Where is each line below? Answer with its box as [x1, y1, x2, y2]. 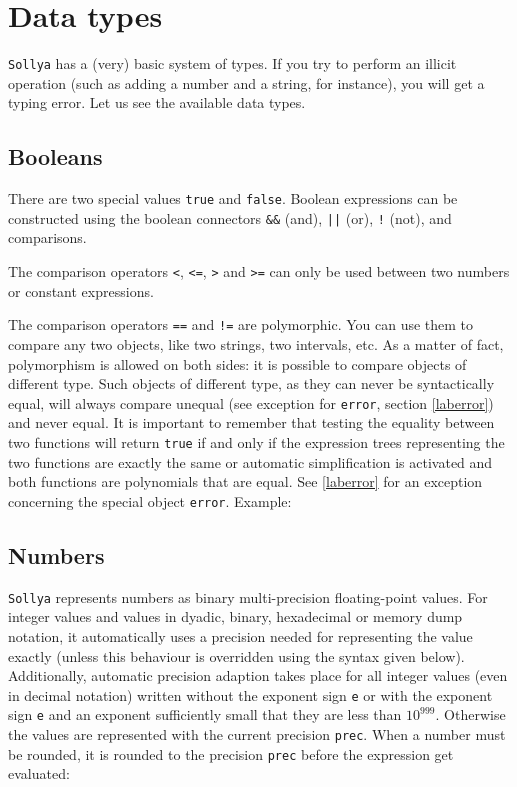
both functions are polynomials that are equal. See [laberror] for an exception [8, 471, 483, 492]
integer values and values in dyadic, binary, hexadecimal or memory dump [8, 606, 463, 627]
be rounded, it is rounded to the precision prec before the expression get [8, 743, 454, 764]
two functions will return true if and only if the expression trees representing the [8, 432, 505, 453]
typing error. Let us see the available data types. [8, 92, 306, 113]
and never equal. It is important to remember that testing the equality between [8, 412, 495, 433]
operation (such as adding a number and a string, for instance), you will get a [8, 72, 485, 93]
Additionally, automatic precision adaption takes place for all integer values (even [8, 665, 508, 686]
